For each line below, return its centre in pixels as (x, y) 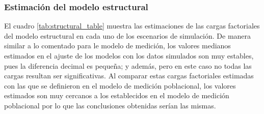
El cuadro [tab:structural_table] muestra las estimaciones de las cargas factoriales (132, 26)
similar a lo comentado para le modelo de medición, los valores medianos (117, 46)
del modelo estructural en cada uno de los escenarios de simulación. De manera (128, 35)
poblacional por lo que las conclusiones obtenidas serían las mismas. (110, 105)
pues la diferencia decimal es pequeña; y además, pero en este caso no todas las (128, 65)
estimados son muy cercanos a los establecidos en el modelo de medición (117, 95)
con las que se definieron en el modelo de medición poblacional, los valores (120, 85)
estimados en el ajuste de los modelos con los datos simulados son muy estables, (129, 55)
